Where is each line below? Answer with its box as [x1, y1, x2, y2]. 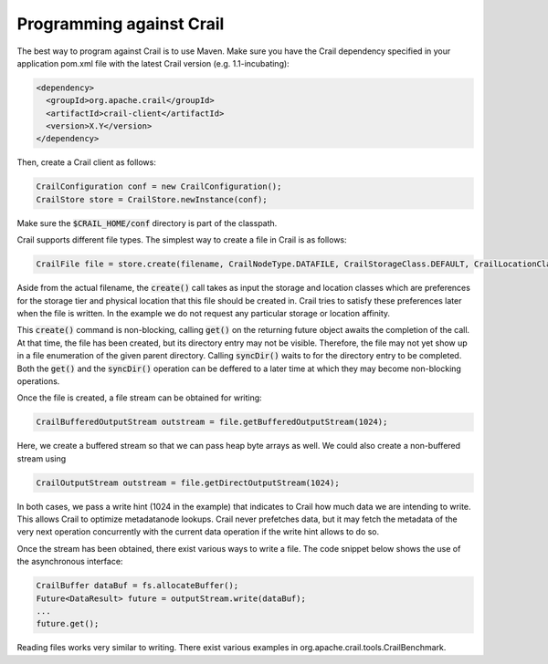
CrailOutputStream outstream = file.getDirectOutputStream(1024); [36, 477, 340, 488]
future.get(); [36, 618, 100, 629]
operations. [16, 375, 60, 387]
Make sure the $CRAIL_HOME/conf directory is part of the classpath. [16, 217, 278, 228]
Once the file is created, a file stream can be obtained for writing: [16, 392, 262, 403]
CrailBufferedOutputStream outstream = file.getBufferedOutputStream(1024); [36, 417, 388, 428]
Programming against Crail [16, 14, 225, 34]
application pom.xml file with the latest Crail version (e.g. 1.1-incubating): [16, 57, 290, 68]
